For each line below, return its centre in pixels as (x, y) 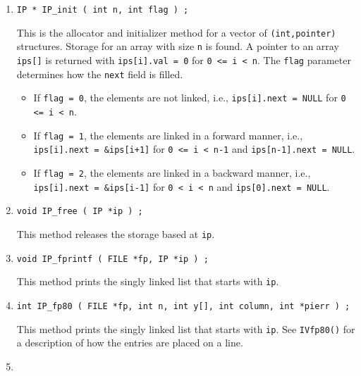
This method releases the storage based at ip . (116, 233)
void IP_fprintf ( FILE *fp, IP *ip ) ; (112, 259)
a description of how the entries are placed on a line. (130, 343)
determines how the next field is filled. (100, 74)
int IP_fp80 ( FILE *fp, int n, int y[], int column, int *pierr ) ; (183, 306)
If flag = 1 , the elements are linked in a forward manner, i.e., (168, 135)
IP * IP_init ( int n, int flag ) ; (103, 10)
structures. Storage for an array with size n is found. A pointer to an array (178, 46)
